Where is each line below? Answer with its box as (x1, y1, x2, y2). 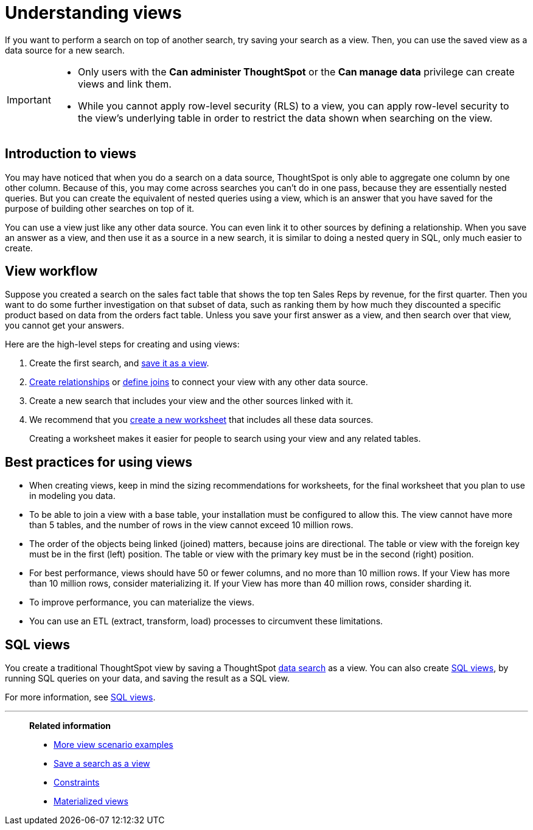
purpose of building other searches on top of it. (5, 203, 195, 214)
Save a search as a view (54, 758, 150, 769)
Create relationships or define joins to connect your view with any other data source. (29, 377, 368, 388)
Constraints (54, 777, 100, 788)
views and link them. (77, 77, 172, 90)
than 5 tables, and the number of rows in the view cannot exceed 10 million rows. (29, 520, 354, 531)
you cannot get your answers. (5, 320, 124, 331)
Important (7, 93, 51, 106)
